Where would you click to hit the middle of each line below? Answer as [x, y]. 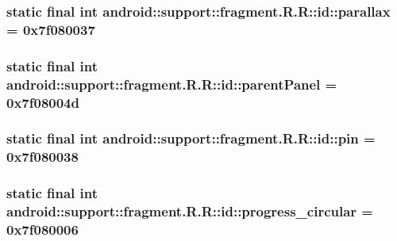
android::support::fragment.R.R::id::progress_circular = [190, 211]
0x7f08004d [43, 102]
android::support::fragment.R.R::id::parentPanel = [172, 84]
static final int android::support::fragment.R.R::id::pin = [191, 138]
